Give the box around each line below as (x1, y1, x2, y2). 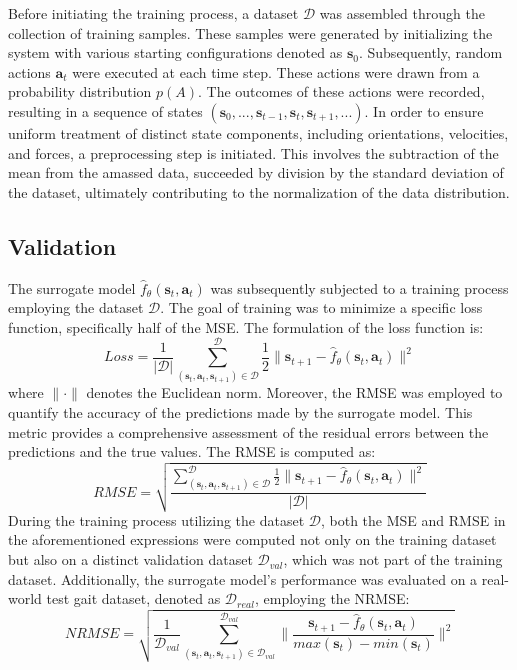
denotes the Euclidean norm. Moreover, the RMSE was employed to (86, 382, 503, 403)
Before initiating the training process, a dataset (8, 3, 299, 23)
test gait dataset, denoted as (46, 588, 221, 609)
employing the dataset (8, 297, 144, 318)
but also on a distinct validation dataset (8, 549, 253, 570)
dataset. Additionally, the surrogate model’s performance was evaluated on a (8, 568, 478, 589)
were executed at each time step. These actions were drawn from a (72, 61, 480, 82)
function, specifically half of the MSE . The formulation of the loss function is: (8, 316, 484, 337)
